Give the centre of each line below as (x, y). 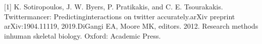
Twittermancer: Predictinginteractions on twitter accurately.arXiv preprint (120, 16)
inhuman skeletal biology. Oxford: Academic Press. (83, 35)
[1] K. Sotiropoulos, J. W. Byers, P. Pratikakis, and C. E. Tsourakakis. (114, 6)
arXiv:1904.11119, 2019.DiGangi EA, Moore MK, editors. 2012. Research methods (131, 26)
